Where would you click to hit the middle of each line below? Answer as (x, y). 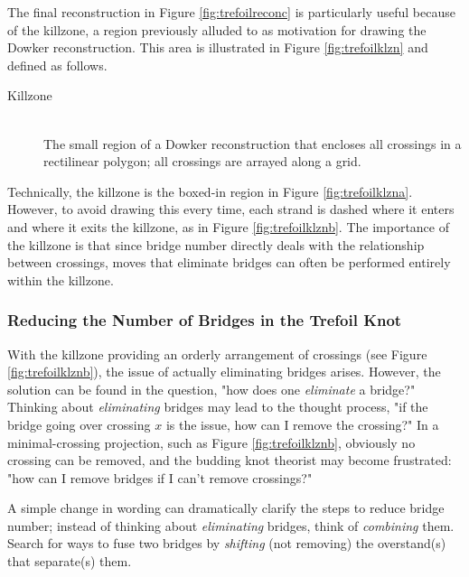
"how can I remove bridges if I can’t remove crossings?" (160, 477)
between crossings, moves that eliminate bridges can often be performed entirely (229, 262)
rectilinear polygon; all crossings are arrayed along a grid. (202, 161)
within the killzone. (61, 279)
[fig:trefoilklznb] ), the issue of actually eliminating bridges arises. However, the (224, 372)
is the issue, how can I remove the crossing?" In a (302, 424)
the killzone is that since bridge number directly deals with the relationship (216, 244)
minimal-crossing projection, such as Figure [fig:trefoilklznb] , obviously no (211, 442)
